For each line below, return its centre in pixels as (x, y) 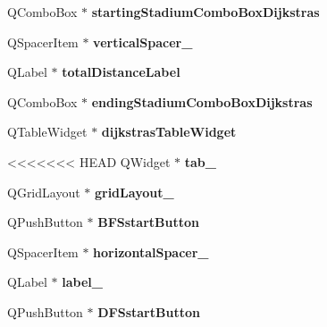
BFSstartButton (148, 222)
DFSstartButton (149, 311)
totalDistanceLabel (121, 72)
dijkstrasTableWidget (169, 132)
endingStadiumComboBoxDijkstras (202, 101)
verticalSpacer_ (143, 42)
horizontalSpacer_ (151, 252)
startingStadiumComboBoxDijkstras (205, 12)
